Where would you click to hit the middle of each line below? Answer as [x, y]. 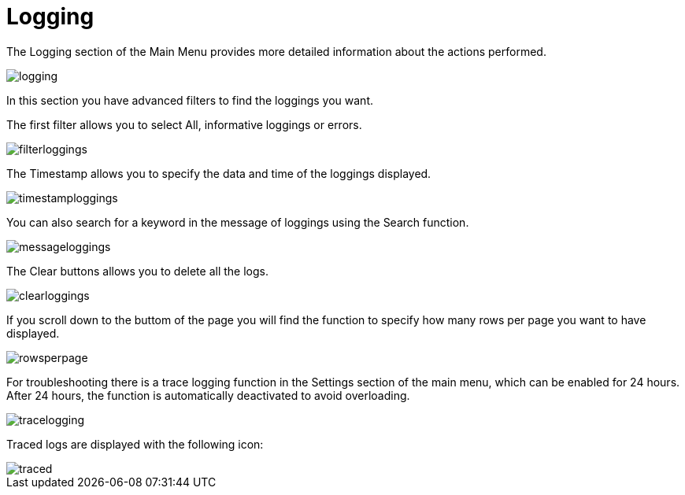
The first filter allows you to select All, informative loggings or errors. [184, 124]
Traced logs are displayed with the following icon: [135, 444]
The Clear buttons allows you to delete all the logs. [137, 271]
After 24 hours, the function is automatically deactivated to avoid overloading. [208, 395]
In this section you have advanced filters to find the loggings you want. [190, 100]
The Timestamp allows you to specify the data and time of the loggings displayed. [219, 173]
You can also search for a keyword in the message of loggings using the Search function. [238, 222]
